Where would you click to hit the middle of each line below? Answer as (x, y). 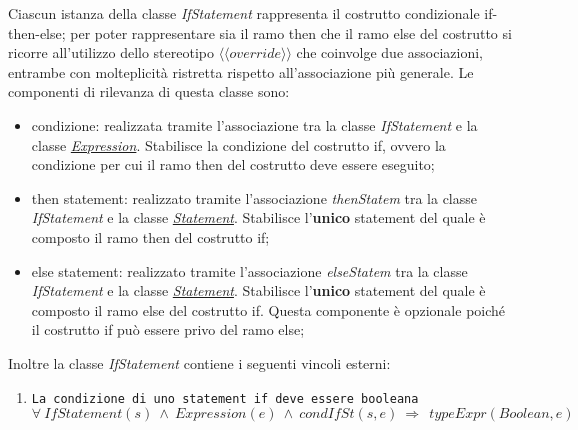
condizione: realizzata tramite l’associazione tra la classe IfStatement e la (254, 124)
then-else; (37, 32)
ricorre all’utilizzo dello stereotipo (111, 52)
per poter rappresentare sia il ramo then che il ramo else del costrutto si (291, 32)
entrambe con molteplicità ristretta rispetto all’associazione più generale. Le (241, 71)
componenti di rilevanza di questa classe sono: (149, 91)
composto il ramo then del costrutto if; (150, 236)
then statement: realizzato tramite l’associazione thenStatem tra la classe (254, 197)
